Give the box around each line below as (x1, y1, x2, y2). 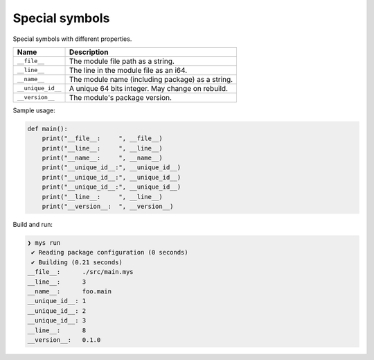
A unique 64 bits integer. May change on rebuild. (69, 83, 229, 93)
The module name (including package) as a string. (69, 74, 233, 84)
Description (69, 47, 109, 57)
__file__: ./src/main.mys (27, 268, 134, 276)
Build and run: (12, 221, 53, 229)
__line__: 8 (27, 326, 87, 334)
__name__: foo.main (27, 287, 112, 295)
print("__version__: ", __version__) (42, 203, 174, 211)
